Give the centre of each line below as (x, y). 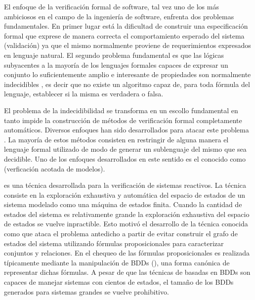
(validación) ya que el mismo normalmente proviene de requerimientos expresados (127, 45)
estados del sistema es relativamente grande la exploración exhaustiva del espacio (127, 214)
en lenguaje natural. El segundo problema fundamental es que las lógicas (114, 55)
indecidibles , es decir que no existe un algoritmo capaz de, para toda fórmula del (127, 84)
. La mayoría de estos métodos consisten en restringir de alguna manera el (116, 139)
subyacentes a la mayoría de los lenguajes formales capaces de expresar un (116, 64)
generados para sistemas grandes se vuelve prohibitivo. (86, 291)
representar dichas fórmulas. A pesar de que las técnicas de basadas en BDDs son (127, 272)
